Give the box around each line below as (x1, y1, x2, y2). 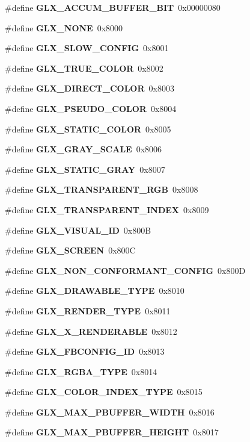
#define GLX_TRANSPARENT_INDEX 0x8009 (5, 203, 209, 216)
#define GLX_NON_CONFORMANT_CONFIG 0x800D (5, 264, 246, 276)
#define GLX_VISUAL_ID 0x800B (5, 223, 151, 236)
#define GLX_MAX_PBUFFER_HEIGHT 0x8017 (5, 426, 219, 438)
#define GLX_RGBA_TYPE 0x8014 (5, 365, 157, 378)
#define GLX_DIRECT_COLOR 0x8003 (5, 82, 174, 95)
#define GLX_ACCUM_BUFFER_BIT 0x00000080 (5, 1, 221, 13)
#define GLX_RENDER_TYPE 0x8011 (5, 304, 171, 317)
